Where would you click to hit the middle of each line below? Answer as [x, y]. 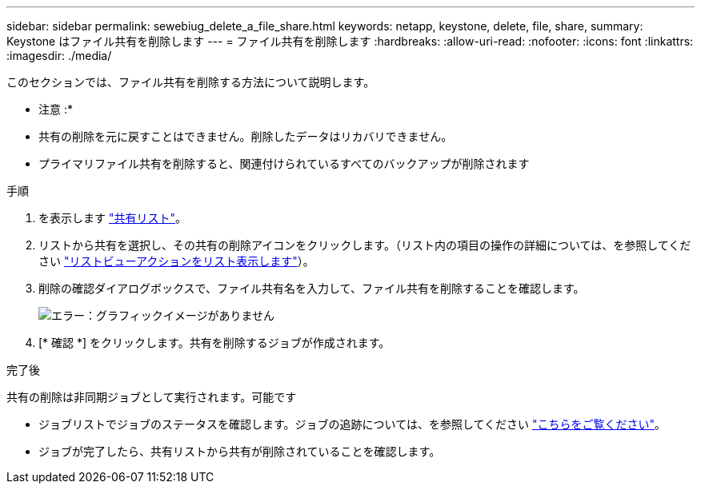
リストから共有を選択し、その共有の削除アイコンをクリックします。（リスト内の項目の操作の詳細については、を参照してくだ [365, 245]
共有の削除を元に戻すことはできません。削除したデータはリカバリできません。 [246, 136]
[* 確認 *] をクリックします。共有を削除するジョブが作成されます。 [214, 343]
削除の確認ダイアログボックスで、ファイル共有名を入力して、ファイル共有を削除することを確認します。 [312, 288]
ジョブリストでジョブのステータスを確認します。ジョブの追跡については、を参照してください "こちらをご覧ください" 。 [353, 424]
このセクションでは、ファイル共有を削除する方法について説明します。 [191, 82]
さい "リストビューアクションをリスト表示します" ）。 [176, 261]
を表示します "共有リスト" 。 [112, 218]
